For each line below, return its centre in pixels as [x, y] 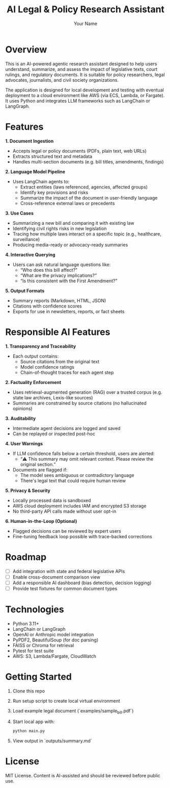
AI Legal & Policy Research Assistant [86, 9]
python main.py [29, 731]
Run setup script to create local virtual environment [66, 701]
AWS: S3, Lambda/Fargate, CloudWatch [54, 656]
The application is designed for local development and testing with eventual [84, 90]
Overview [26, 49]
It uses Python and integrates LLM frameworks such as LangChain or [78, 101]
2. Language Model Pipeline [35, 172]
